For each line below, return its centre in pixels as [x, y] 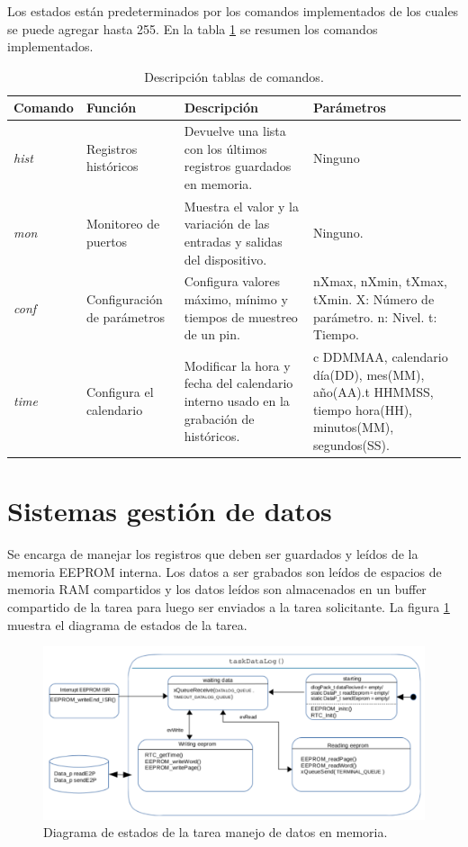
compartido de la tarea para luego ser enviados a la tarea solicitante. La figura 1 [229, 607]
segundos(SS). [351, 445]
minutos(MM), [353, 427]
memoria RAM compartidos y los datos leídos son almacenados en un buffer [217, 589]
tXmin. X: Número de [373, 299]
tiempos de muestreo [241, 316]
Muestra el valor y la [242, 206]
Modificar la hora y [237, 365]
